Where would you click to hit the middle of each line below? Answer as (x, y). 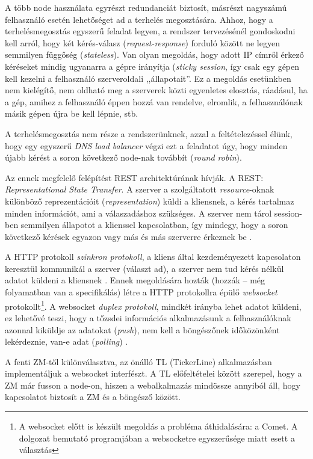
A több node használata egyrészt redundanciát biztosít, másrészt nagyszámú (146, 7)
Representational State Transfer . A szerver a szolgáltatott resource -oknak (140, 189)
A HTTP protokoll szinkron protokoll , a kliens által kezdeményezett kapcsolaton (153, 257)
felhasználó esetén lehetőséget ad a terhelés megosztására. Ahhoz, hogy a (139, 19)
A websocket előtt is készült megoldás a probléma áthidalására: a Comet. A (158, 426)
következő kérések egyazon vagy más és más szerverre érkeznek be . (129, 236)
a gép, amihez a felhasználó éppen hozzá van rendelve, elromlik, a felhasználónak (154, 101)
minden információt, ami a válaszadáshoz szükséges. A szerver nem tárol (138, 213)
